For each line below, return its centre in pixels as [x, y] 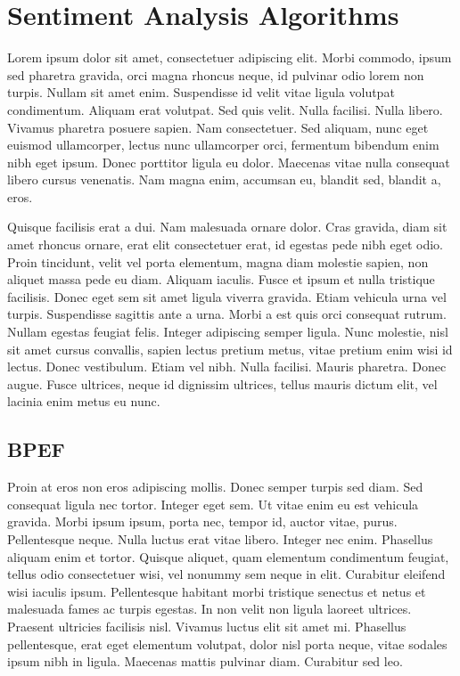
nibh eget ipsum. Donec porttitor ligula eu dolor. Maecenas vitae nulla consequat [229, 162]
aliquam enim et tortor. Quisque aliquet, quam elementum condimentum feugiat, [228, 556]
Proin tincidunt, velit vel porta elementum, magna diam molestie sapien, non [218, 261]
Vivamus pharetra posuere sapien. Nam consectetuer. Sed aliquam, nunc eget [218, 127]
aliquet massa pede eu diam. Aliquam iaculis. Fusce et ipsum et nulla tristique [221, 279]
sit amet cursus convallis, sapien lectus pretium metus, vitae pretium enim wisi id [230, 349]
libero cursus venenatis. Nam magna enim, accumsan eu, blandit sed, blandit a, [224, 179]
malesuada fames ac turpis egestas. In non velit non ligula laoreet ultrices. [209, 609]
